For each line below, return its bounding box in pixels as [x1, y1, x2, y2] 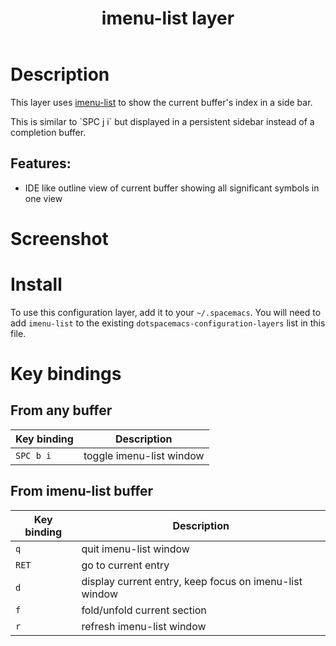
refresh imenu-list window [81, 619, 207, 633]
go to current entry [81, 558, 170, 572]
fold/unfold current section [81, 603, 207, 617]
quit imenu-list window [81, 542, 190, 556]
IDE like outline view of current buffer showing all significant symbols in [24, 182, 320, 194]
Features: [10, 155, 72, 172]
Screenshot [10, 227, 109, 250]
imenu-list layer [101, 7, 235, 30]
